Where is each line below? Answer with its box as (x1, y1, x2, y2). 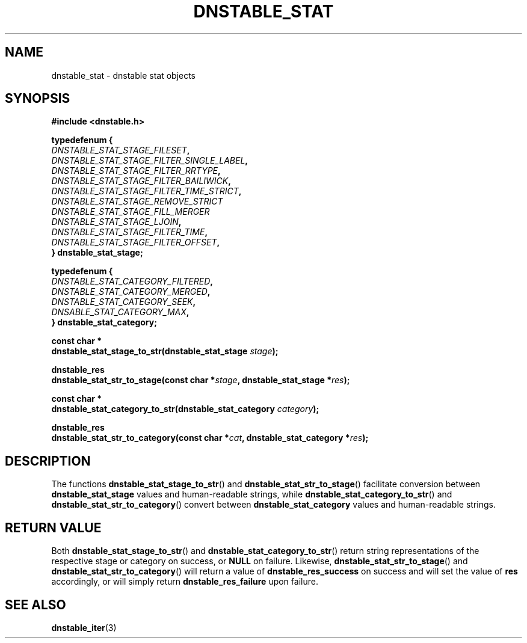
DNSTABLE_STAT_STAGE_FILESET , (51, 145, 190, 156)
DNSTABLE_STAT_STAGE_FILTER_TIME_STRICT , (51, 186, 242, 197)
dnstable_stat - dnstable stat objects (51, 70, 196, 81)
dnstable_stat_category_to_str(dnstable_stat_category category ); (51, 404, 319, 414)
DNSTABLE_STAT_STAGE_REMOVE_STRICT (51, 196, 223, 207)
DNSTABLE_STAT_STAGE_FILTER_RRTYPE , (51, 165, 221, 176)
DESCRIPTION (5, 453, 91, 469)
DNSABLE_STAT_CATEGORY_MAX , (51, 307, 190, 318)
